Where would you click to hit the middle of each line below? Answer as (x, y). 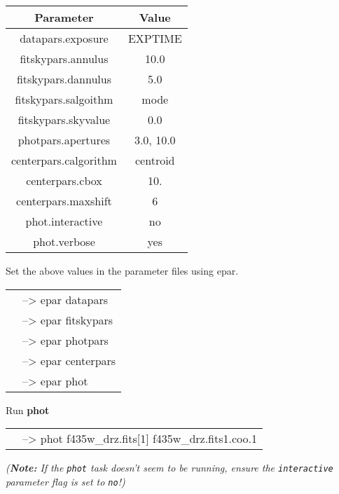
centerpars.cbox (64, 180)
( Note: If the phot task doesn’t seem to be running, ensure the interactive (169, 468)
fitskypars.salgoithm (64, 99)
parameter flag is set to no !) (65, 481)
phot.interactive (64, 221)
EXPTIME (155, 38)
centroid (155, 160)
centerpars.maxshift (64, 201)
